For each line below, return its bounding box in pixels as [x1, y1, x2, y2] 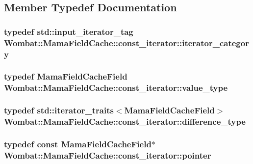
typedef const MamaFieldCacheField [4, 137, 152, 150]
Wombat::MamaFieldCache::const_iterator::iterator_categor [4, 36, 249, 49]
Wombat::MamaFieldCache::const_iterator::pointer [4, 149, 211, 161]
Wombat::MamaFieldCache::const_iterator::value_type [4, 82, 228, 94]
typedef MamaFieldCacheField [4, 70, 127, 82]
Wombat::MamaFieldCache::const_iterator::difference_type [4, 115, 246, 128]
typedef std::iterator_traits [4, 104, 114, 116]
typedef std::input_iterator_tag [4, 25, 133, 37]
